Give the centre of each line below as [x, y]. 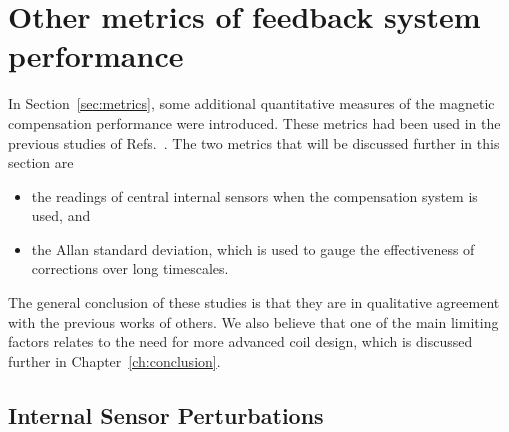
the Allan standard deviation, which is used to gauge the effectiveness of [253, 248]
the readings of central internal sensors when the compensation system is [254, 195]
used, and [61, 215]
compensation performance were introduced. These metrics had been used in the [254, 122]
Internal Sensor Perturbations [166, 414]
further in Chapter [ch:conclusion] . [114, 360]
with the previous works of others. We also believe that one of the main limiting [253, 321]
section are [41, 162]
